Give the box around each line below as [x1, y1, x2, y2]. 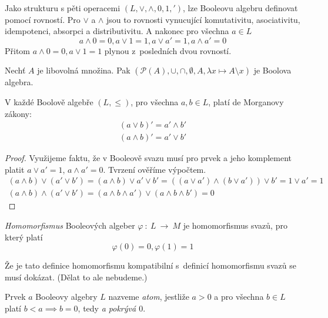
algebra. [5, 76, 34, 88]
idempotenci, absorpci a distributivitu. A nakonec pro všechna [5, 25, 229, 37]
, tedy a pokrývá [78, 302, 136, 314]
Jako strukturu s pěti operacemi [5, 2, 121, 14]
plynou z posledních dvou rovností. [104, 44, 232, 56]
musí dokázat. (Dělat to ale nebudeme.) [5, 270, 148, 283]
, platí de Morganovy [208, 95, 284, 108]
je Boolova [253, 64, 292, 76]
